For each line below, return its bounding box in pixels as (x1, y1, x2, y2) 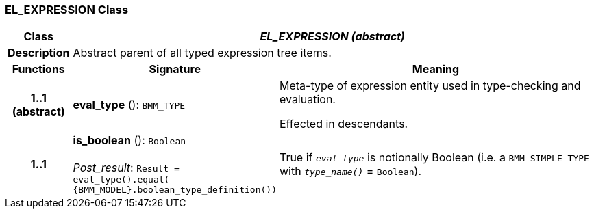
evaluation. (279, 92, 336, 107)
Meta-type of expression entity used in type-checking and (279, 79, 581, 93)
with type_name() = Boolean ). (279, 164, 422, 178)
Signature (149, 62, 201, 77)
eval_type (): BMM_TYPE (73, 98, 186, 112)
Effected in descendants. (279, 117, 408, 131)
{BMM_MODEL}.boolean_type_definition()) (73, 185, 277, 196)
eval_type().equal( (73, 174, 170, 185)
